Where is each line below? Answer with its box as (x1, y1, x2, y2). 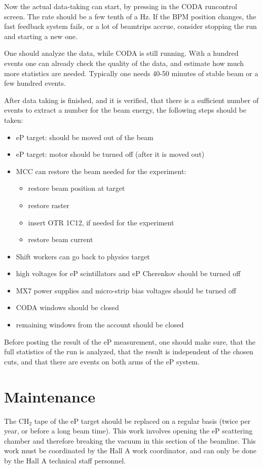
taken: (4, 114, 23, 125)
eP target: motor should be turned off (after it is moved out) (16, 149, 205, 159)
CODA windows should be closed (16, 302, 119, 313)
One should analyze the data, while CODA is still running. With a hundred (4, 48, 239, 58)
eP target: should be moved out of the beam (16, 131, 154, 142)
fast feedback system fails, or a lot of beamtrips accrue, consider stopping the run (4, 21, 257, 31)
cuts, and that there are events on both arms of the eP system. (4, 356, 200, 366)
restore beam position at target (28, 183, 125, 193)
